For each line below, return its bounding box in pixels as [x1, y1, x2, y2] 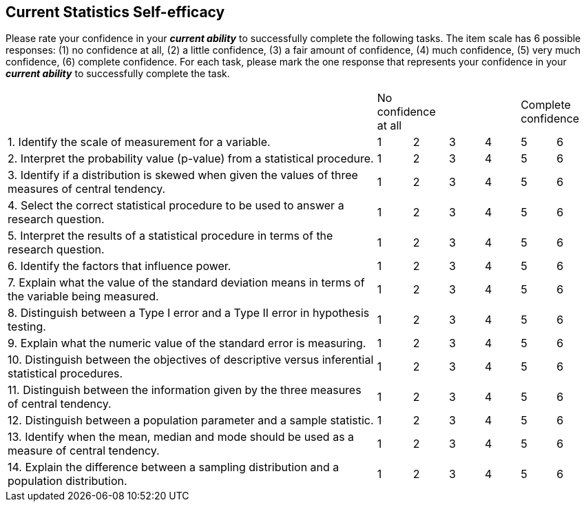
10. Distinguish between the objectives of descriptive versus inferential [8, 353, 374, 367]
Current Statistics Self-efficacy [6, 3, 225, 21]
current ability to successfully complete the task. [6, 68, 230, 80]
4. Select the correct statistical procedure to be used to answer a [8, 198, 344, 213]
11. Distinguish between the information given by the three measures [8, 383, 362, 397]
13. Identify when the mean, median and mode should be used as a [8, 430, 355, 444]
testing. [8, 320, 46, 334]
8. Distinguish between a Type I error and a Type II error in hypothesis [8, 306, 370, 320]
